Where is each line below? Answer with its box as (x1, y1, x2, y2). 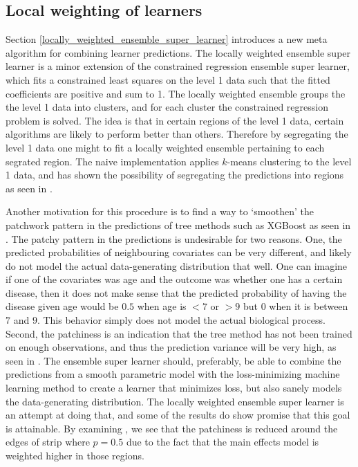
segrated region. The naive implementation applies (6, 154, 219, 168)
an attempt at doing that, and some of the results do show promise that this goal (6, 408, 350, 422)
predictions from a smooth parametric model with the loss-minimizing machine (6, 367, 340, 381)
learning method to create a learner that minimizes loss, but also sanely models (6, 381, 342, 395)
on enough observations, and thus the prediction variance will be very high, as (6, 340, 337, 354)
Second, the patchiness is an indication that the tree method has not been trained (6, 326, 352, 340)
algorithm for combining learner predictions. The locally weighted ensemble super (6, 45, 351, 59)
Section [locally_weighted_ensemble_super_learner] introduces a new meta (6, 32, 328, 46)
